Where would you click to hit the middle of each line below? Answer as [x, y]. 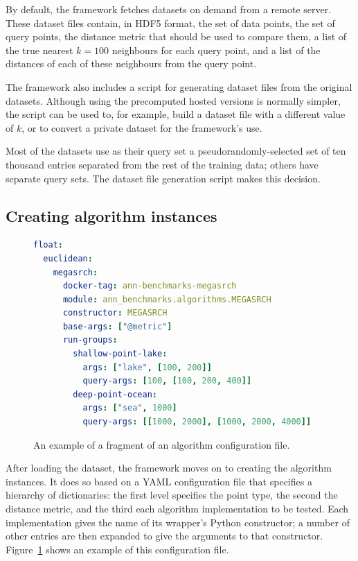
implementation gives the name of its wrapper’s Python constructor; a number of [178, 522]
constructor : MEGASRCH [115, 313]
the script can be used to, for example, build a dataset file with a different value [176, 114]
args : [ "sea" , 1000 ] [130, 408]
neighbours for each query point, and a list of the [216, 50]
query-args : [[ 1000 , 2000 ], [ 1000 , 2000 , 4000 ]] [197, 422]
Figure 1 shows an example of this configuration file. [117, 549]
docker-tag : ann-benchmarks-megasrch [150, 286]
